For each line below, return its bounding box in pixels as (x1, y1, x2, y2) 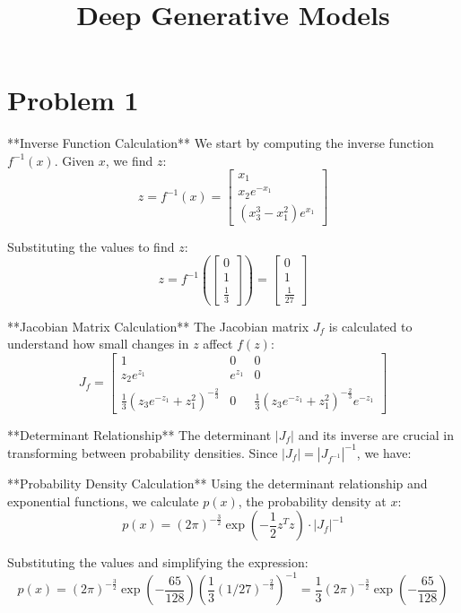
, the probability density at (238, 491, 387, 510)
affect (203, 334, 233, 353)
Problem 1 (7, 82, 139, 118)
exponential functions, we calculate (7, 491, 199, 510)
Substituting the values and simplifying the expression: (7, 553, 309, 572)
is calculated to (328, 316, 413, 335)
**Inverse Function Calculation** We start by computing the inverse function (7, 134, 434, 152)
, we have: (356, 443, 412, 462)
